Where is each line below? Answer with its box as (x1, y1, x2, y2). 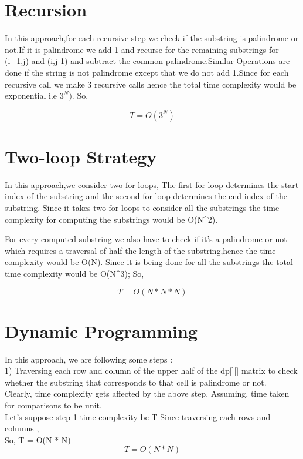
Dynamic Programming (5, 319, 198, 343)
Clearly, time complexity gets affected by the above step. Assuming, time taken (5, 387, 290, 400)
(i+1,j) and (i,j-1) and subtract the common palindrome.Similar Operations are (5, 55, 290, 67)
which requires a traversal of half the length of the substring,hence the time (5, 244, 276, 256)
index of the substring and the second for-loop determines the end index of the (5, 190, 287, 202)
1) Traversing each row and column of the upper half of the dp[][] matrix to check (5, 364, 298, 377)
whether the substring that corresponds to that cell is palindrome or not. (5, 376, 267, 388)
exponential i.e (5, 89, 57, 102)
